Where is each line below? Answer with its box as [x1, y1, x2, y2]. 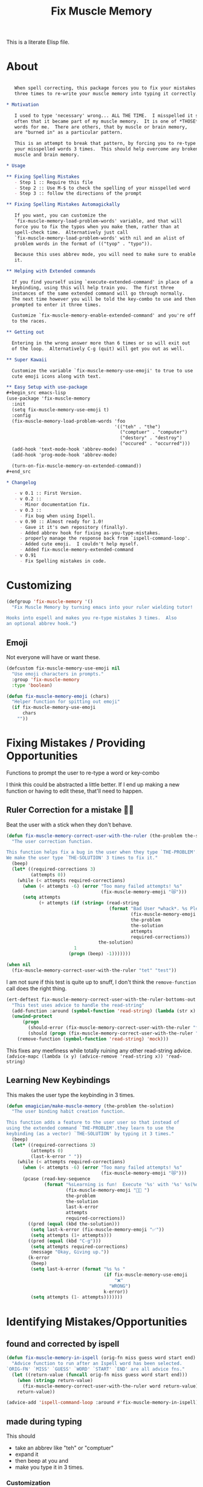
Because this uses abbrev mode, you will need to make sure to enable [14, 252, 196, 258]
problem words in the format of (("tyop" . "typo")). [14, 241, 153, 247]
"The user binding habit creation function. [11, 1109, 126, 1115]
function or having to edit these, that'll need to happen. [6, 787, 143, 794]
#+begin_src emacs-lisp [6, 390, 66, 396]
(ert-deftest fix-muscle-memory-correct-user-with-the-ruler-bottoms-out [6, 996, 196, 1002]
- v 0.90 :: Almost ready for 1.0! [14, 519, 104, 525]
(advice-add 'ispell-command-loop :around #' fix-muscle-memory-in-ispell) [6, 1400, 199, 1406]
